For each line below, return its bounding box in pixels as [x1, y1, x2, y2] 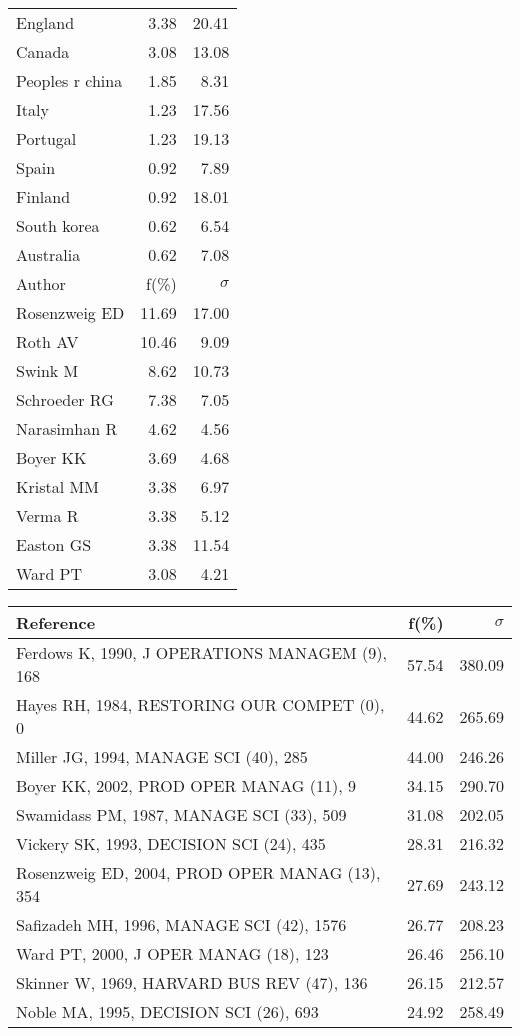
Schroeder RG [16, 388, 114, 411]
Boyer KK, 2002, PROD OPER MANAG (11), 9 [16, 774, 356, 797]
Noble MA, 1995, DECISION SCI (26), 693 [16, 1000, 319, 1023]
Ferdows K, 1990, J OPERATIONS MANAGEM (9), [16, 641, 387, 664]
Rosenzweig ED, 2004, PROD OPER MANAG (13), [16, 861, 381, 884]
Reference [16, 611, 96, 634]
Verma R [16, 504, 79, 527]
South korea [16, 214, 100, 237]
